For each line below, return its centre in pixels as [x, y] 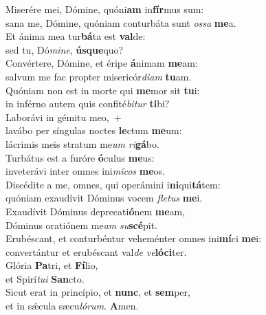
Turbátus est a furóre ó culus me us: [80, 157]
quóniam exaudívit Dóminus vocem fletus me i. [104, 198]
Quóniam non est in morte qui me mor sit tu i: [103, 90]
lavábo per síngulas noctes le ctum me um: [94, 130]
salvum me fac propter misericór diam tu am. [99, 76]
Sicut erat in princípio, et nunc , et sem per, [98, 292]
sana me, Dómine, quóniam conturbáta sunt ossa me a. [121, 22]
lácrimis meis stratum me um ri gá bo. [82, 143]
